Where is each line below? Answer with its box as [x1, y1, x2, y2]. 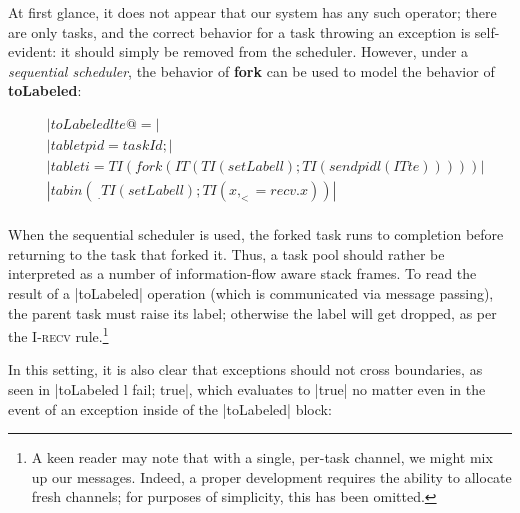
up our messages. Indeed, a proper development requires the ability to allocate [31, 466, 512, 487]
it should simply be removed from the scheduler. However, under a [60, 41, 469, 62]
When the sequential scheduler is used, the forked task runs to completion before [8, 224, 504, 245]
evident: [8, 41, 57, 62]
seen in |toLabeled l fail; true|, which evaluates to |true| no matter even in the [8, 378, 486, 399]
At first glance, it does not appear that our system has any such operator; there [8, 2, 497, 22]
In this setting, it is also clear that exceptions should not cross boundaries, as [8, 359, 483, 380]
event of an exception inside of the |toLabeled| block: [8, 398, 332, 419]
